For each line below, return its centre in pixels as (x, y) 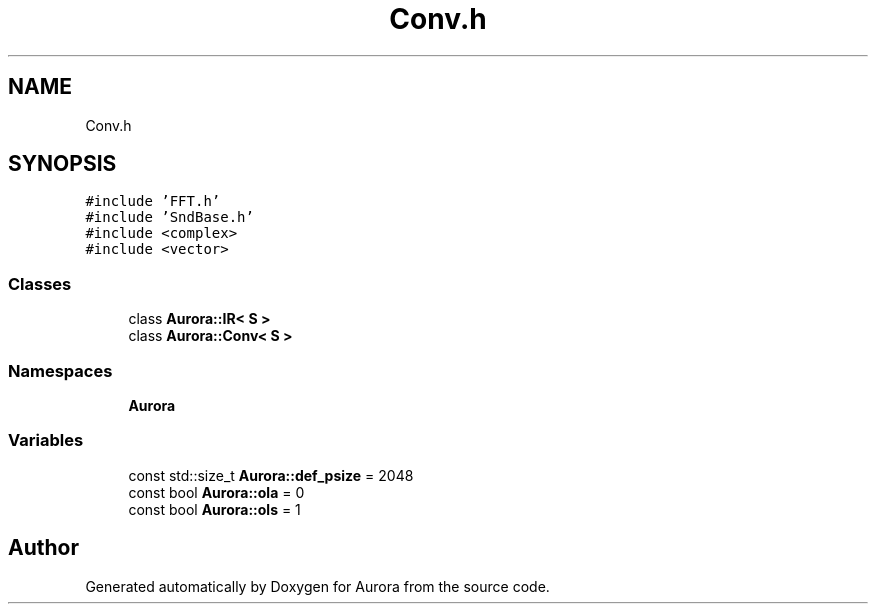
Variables (46, 440)
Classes (40, 283)
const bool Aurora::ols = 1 (214, 509)
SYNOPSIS (62, 164)
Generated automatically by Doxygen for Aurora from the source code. (317, 586)
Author (43, 548)
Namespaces (60, 370)
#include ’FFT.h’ (153, 201)
